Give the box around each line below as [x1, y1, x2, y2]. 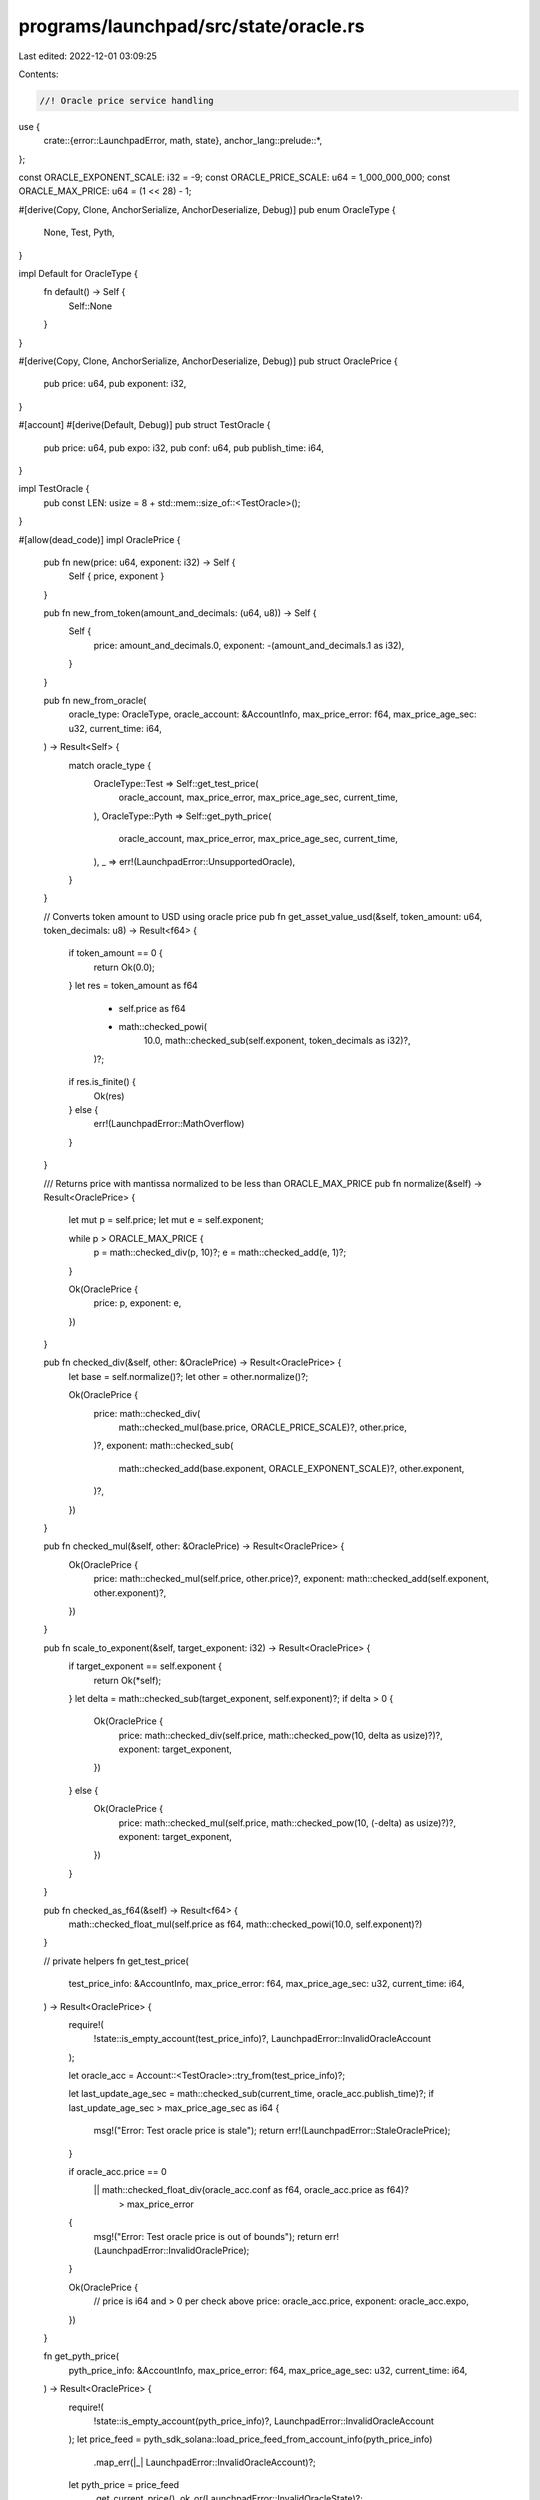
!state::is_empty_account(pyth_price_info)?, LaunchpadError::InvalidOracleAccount [93, 2415, 434, 2427]
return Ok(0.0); [93, 961, 155, 973]
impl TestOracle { [18, 483, 90, 495]
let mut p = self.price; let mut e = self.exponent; [68, 1214, 264, 1226]
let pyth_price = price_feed [68, 2479, 180, 2491]
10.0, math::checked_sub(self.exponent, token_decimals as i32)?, [143, 1035, 411, 1047]
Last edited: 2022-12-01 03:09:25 [18, 50, 157, 62]
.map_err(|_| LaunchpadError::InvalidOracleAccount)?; [93, 2456, 317, 2468]
